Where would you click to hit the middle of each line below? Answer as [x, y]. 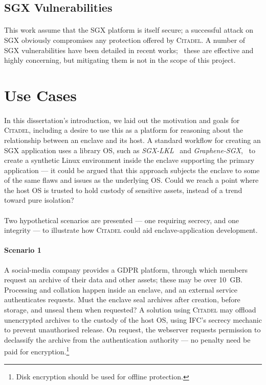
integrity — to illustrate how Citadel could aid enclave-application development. [131, 230]
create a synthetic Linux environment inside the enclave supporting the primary [129, 160]
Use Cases [41, 95]
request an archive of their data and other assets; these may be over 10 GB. [123, 280]
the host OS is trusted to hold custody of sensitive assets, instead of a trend [123, 190]
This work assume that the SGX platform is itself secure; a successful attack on [129, 30]
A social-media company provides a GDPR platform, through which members [126, 269]
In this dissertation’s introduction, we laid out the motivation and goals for [122, 120]
